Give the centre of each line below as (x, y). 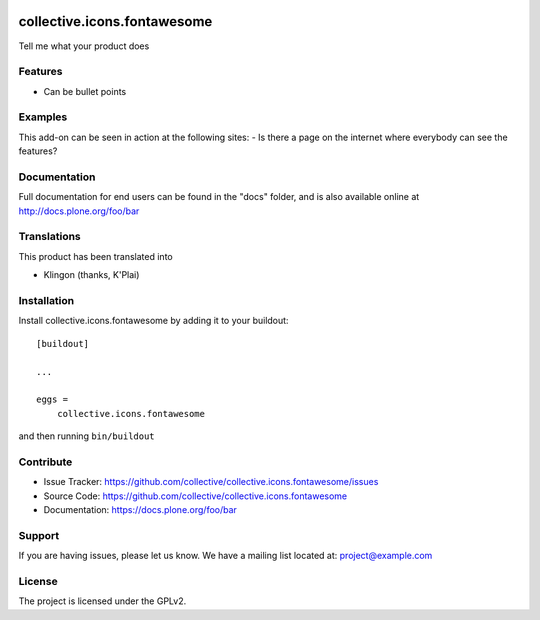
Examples (43, 117)
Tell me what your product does (84, 46)
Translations (50, 237)
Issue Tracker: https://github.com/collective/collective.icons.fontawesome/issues (211, 482)
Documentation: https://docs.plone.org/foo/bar (140, 510)
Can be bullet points (85, 91)
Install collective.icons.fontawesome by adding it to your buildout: (153, 321)
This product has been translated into (96, 256)
